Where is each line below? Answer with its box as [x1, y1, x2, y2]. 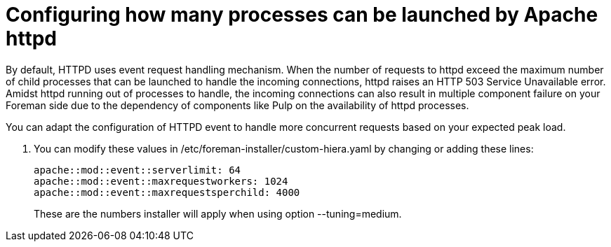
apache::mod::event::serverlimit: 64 [34, 164, 241, 176]
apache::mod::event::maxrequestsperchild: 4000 [34, 186, 300, 198]
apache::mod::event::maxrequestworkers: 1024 [34, 175, 288, 187]
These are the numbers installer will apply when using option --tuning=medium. [34, 207, 402, 220]
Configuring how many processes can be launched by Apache [6, 3, 598, 27]
